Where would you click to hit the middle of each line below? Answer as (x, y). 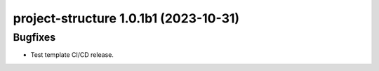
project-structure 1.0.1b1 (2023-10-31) (126, 18)
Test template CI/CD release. (72, 55)
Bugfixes (34, 37)
